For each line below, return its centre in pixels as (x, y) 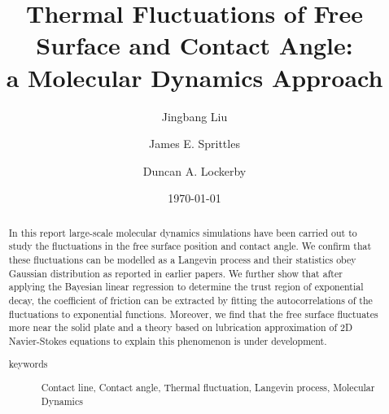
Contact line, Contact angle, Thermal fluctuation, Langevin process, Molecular (208, 388)
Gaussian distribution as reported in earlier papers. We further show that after (175, 273)
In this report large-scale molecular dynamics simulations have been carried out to (183, 232)
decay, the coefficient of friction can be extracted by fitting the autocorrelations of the (190, 300)
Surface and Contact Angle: (194, 45)
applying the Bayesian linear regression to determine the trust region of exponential (186, 287)
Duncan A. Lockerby (194, 170)
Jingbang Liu (194, 116)
